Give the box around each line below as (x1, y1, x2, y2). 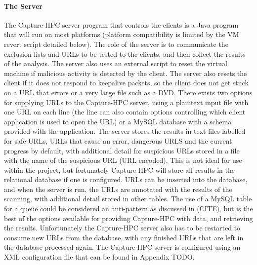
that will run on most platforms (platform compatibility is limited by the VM (4, 29, 239, 39)
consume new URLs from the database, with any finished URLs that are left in (4, 232, 244, 242)
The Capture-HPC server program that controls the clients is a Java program (4, 19, 239, 30)
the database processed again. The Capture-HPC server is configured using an (4, 242, 241, 252)
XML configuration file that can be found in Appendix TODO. (4, 252, 195, 262)
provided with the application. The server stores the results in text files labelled (4, 126, 246, 136)
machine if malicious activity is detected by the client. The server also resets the (4, 68, 247, 78)
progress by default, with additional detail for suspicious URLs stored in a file (4, 145, 240, 155)
